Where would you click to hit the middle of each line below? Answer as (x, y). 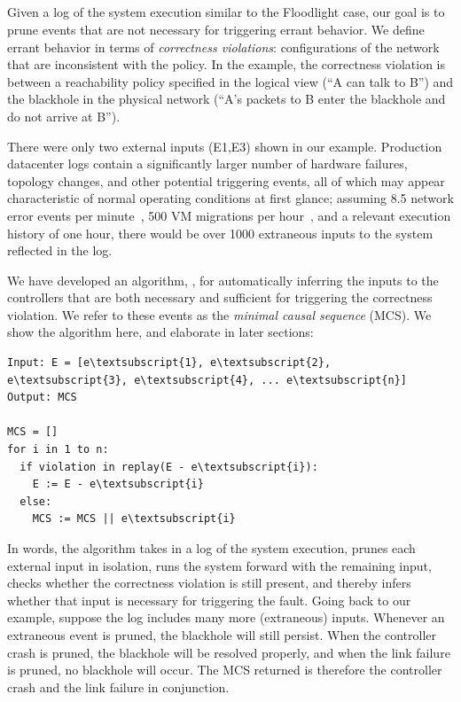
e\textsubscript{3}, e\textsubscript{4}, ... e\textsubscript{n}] (207, 380)
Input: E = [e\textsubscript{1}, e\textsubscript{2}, (169, 363)
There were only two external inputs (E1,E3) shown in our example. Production (225, 146)
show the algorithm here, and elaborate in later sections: (160, 332)
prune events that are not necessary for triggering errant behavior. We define (216, 29)
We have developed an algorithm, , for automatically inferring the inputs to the (223, 280)
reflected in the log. (60, 250)
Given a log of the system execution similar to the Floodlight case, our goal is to (226, 12)
